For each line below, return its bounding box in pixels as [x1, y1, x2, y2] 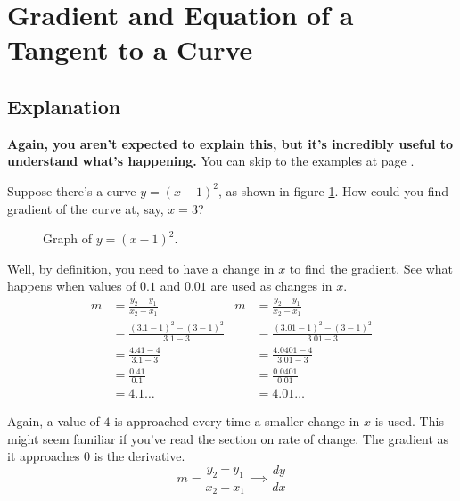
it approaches [7, 447, 80, 465]
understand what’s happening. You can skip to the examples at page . [7, 152, 415, 170]
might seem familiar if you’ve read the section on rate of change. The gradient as [7, 429, 449, 448]
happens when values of [7, 276, 136, 295]
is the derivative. [94, 447, 185, 465]
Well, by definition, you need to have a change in [7, 259, 275, 277]
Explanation [7, 92, 121, 119]
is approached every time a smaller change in [114, 411, 360, 430]
